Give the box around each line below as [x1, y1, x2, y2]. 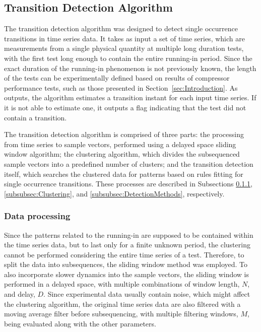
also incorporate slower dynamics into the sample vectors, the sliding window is [4, 269, 249, 279]
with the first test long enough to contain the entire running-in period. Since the [4, 52, 252, 63]
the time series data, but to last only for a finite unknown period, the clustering [4, 239, 250, 250]
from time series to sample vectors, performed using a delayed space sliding [4, 139, 236, 149]
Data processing [4, 210, 71, 222]
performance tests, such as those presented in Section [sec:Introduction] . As [4, 82, 238, 93]
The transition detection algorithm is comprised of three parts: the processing [4, 129, 244, 140]
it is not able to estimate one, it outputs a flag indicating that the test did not [4, 102, 246, 112]
